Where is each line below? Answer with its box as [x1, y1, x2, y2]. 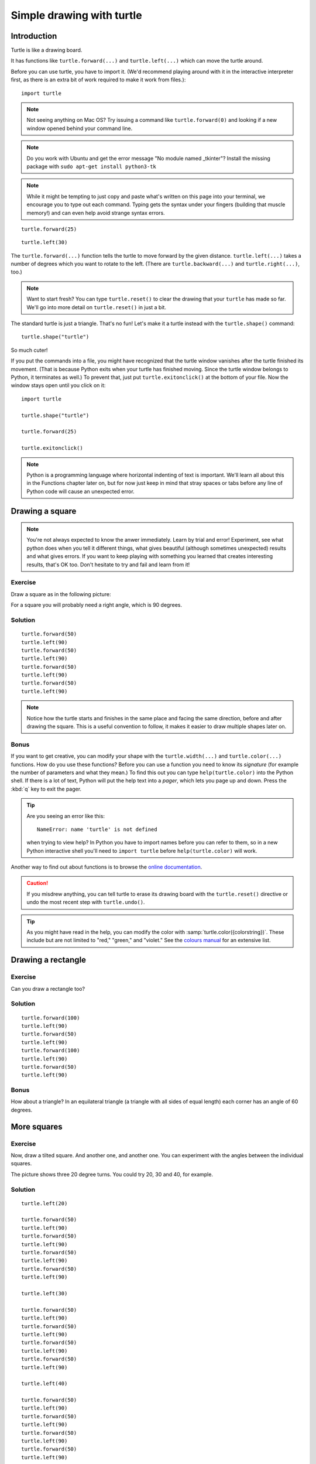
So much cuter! [11, 346, 48, 354]
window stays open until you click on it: [11, 382, 106, 389]
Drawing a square [11, 506, 77, 516]
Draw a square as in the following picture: [11, 590, 111, 597]
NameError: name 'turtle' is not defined [37, 826, 157, 833]
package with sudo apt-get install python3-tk [26, 163, 156, 170]
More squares [11, 1121, 63, 1131]
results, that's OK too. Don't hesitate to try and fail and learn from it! [26, 561, 190, 568]
